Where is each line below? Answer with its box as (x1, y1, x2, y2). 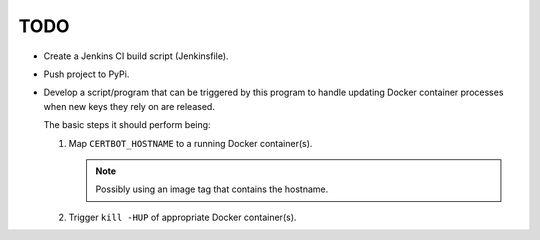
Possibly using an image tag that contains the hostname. (95, 183, 329, 195)
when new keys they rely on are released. (43, 100, 215, 112)
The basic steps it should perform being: (43, 119, 211, 131)
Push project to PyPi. (43, 68, 130, 80)
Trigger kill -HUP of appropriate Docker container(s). (68, 211, 297, 223)
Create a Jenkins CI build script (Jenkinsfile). (43, 50, 229, 62)
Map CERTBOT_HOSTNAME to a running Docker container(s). (68, 137, 313, 149)
